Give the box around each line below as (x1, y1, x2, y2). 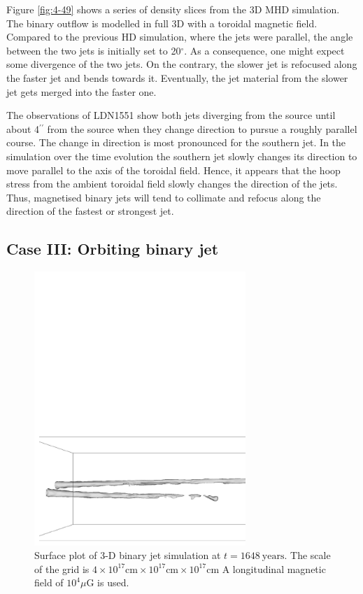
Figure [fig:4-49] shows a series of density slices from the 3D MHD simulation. (6, 2, 340, 16)
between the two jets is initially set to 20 (6, 43, 181, 57)
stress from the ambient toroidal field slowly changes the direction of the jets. (6, 176, 338, 191)
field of (34, 575, 64, 590)
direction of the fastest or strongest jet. (6, 204, 174, 218)
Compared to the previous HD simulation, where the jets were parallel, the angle (6, 29, 353, 44)
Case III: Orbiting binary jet (6, 238, 219, 260)
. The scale (284, 548, 331, 563)
